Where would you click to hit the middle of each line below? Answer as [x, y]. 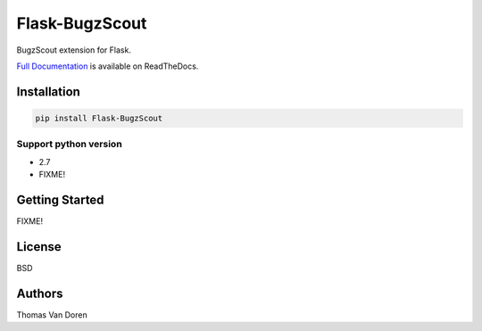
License [39, 247]
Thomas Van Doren [52, 314]
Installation [48, 91]
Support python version [69, 145]
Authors [40, 293]
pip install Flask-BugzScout [99, 118]
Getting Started [60, 199]
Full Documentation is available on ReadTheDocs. [108, 66]
